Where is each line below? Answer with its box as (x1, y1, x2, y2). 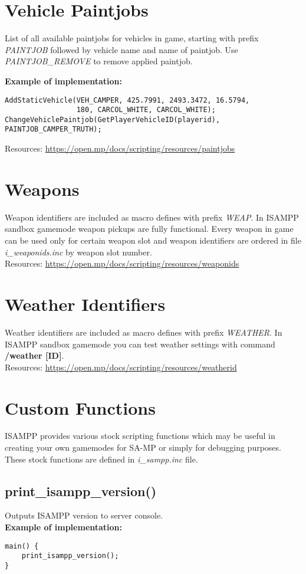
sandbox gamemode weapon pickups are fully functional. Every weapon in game (5, 222, 294, 235)
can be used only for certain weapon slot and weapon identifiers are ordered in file (5, 234, 301, 247)
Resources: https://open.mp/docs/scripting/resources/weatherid (5, 360, 237, 373)
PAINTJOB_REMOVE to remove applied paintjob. (5, 55, 193, 67)
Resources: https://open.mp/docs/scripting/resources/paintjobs (5, 142, 235, 155)
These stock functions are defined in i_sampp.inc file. (5, 452, 198, 465)
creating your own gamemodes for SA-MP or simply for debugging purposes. (5, 441, 281, 454)
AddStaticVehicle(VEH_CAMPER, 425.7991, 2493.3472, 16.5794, (5, 96, 250, 104)
